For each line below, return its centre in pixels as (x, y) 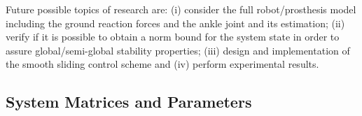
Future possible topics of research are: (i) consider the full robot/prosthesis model (181, 9)
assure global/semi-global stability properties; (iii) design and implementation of (178, 50)
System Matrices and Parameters (129, 102)
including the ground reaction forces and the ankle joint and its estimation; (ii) (175, 23)
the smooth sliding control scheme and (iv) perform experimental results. (162, 64)
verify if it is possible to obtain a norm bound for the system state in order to (173, 37)
